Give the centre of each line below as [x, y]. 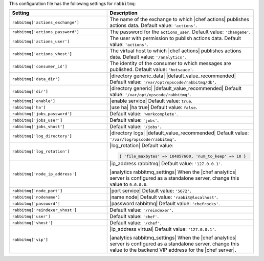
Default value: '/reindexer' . [142, 210]
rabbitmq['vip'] [30, 239]
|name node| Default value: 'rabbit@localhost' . [164, 197]
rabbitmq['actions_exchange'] [45, 22]
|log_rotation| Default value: [142, 146]
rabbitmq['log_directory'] [42, 136]
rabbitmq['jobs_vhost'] [38, 126]
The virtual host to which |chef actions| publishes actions [176, 51]
